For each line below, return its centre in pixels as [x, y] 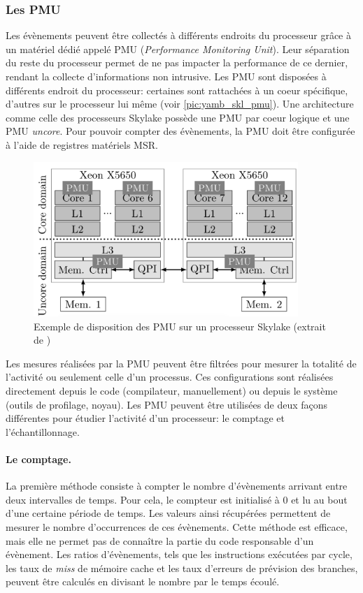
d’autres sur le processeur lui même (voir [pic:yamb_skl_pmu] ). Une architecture [180, 104]
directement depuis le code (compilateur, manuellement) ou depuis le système [172, 390]
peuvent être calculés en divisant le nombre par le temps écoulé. [143, 581]
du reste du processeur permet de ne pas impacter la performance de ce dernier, [177, 63]
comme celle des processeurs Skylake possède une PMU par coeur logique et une [178, 117]
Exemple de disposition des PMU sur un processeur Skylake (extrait [180, 326]
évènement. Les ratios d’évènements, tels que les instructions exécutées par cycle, [179, 554]
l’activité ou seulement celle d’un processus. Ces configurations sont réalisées [170, 377]
